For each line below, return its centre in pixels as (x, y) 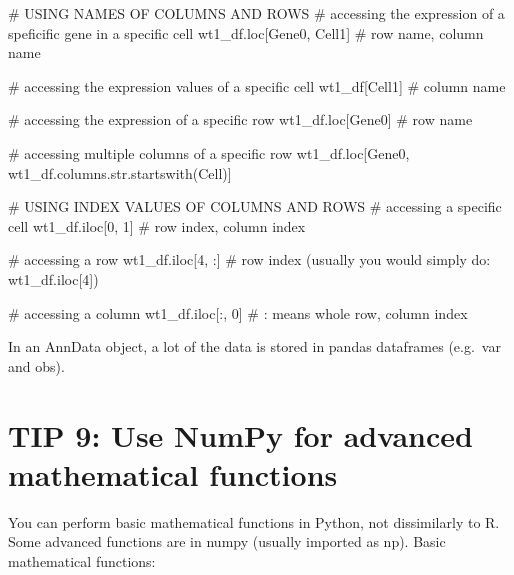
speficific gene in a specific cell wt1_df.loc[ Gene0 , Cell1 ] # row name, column (246, 32)
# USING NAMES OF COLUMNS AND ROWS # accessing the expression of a (256, 13)
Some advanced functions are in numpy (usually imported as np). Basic (227, 541)
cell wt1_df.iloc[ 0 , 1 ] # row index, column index (157, 225)
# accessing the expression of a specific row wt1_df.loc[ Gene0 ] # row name (240, 119)
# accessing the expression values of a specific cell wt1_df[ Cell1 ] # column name (257, 85)
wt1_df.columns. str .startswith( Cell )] (120, 172)
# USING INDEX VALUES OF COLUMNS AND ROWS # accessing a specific (255, 206)
